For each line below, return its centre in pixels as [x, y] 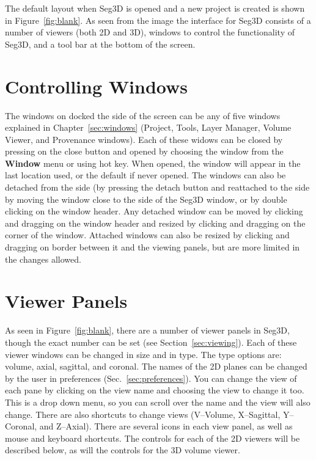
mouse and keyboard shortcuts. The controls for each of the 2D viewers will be [152, 438]
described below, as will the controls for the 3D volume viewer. [123, 450]
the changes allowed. [43, 259]
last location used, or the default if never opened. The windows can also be [145, 175]
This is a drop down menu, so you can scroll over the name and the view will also [158, 402]
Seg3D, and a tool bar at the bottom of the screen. [100, 44]
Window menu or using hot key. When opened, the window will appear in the [153, 163]
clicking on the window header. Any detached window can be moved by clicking [154, 211]
